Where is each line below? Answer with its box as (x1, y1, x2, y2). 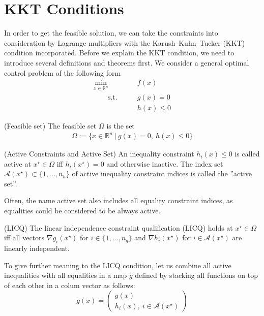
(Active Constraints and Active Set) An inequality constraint (4, 148, 194, 159)
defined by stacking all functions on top (135, 270, 258, 280)
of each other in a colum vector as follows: (4, 279, 135, 290)
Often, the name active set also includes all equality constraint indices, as (4, 195, 233, 206)
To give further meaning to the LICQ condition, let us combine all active (4, 260, 231, 270)
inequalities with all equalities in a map (4, 270, 127, 280)
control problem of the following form (4, 67, 121, 78)
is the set (106, 120, 135, 131)
